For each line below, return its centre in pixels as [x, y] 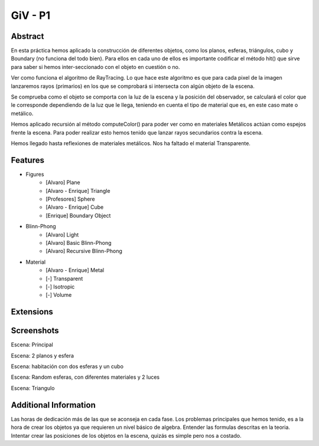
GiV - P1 [31, 15]
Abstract [27, 36]
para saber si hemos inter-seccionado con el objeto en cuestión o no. [95, 67]
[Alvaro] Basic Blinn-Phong [79, 243]
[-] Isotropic [60, 287]
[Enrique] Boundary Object [78, 215]
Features [27, 160]
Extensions [32, 312]
